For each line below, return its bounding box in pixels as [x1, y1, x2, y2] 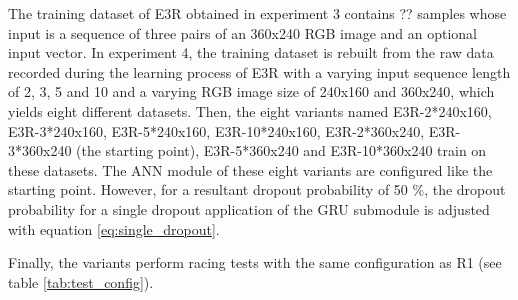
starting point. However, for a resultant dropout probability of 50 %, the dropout [8, 179, 506, 200]
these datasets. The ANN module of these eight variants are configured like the [8, 159, 493, 180]
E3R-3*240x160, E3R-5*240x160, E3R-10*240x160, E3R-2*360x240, [8, 120, 425, 141]
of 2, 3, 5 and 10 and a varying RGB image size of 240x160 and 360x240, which [8, 81, 495, 102]
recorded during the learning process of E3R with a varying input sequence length [8, 61, 511, 82]
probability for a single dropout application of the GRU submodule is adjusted [8, 198, 490, 219]
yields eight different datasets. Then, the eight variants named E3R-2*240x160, [8, 100, 492, 121]
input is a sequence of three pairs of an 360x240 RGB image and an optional [8, 22, 478, 43]
